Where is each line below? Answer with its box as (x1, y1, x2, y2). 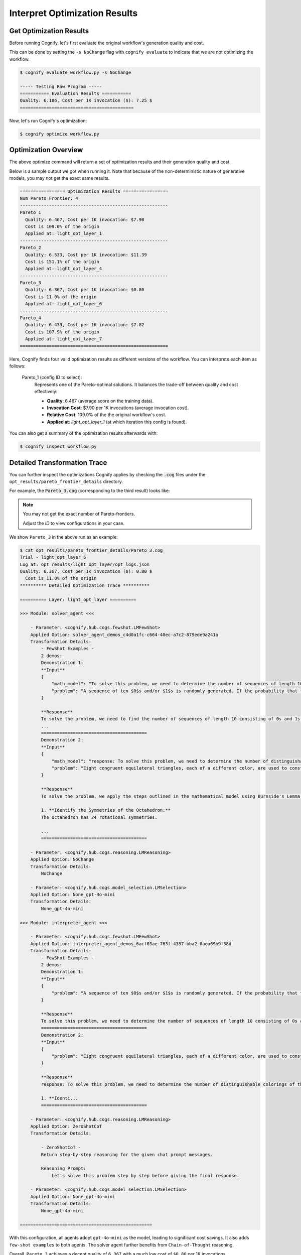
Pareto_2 (20, 245, 42, 250)
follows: (9, 363, 26, 369)
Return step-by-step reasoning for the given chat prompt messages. (41, 1152, 213, 1157)
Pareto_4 (20, 315, 42, 321)
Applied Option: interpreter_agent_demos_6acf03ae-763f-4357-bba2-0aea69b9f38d (30, 941, 232, 946)
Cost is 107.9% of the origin (25, 329, 100, 335)
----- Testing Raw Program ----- (20, 83, 102, 89)
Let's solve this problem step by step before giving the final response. (51, 1173, 240, 1178)
